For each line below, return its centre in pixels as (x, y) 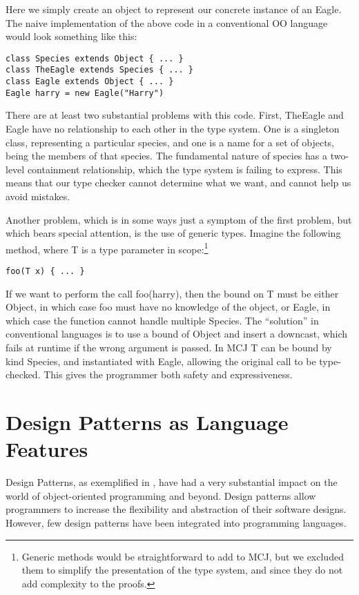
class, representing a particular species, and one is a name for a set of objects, (170, 142)
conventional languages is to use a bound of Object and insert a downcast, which (177, 334)
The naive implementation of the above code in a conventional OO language (167, 22)
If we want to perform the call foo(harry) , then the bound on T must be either (172, 293)
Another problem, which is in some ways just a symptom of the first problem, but (179, 219)
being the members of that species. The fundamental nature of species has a (167, 156)
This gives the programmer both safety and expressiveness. (168, 374)
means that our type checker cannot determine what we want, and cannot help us (178, 183)
